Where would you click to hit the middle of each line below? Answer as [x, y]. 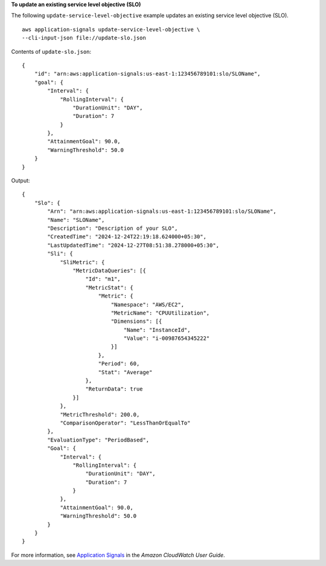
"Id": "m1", [103, 279]
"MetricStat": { [110, 288]
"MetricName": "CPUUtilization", [160, 313]
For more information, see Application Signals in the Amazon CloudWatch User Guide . [118, 555]
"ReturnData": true [114, 389]
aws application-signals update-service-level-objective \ [111, 29]
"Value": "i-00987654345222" [167, 338]
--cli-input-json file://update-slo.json [84, 38]
